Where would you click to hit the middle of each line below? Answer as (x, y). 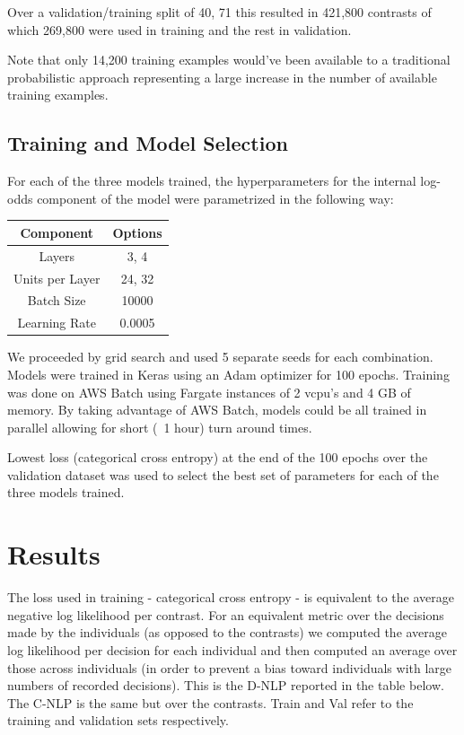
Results (54, 554)
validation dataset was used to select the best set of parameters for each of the (223, 474)
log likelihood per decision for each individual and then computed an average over (232, 649)
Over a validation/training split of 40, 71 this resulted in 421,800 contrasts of (219, 12)
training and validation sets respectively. (118, 720)
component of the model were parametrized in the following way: (215, 198)
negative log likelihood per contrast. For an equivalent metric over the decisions (226, 614)
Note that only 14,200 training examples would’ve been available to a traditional (229, 60)
